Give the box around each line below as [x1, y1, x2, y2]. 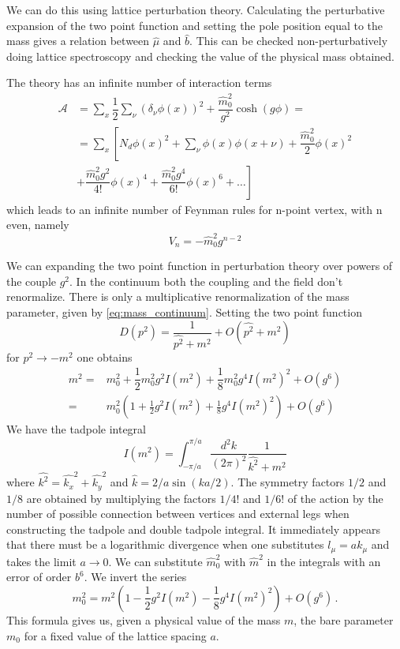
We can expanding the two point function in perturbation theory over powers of [6, 257, 393, 274]
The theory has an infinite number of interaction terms [6, 74, 272, 91]
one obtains [77, 348, 133, 365]
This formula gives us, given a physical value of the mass [6, 611, 281, 628]
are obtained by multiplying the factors [26, 490, 216, 506]
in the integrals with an [267, 553, 381, 569]
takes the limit [6, 553, 77, 569]
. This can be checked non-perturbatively [189, 32, 388, 49]
